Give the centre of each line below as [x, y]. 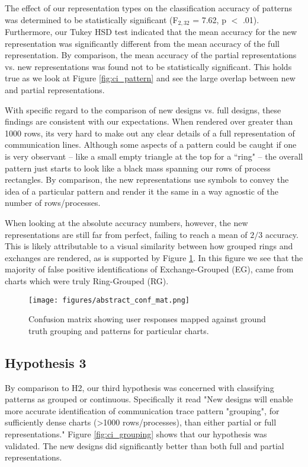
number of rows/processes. [53, 203]
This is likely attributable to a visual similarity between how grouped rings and [149, 246]
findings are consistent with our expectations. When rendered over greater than [149, 121]
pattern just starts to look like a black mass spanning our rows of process [138, 168]
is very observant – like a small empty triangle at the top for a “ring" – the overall [154, 156]
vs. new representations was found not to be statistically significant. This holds [148, 66]
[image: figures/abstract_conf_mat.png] [109, 300]
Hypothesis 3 [46, 362]
